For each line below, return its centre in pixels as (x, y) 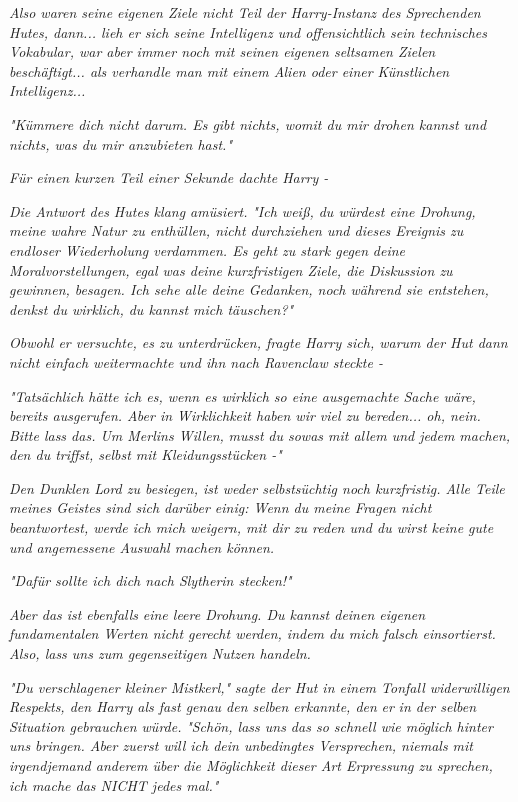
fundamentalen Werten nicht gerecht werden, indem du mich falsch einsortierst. (252, 633)
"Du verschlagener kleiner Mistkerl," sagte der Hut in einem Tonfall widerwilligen (259, 686)
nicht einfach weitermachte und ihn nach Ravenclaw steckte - (196, 361)
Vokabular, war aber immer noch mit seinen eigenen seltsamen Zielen (222, 51)
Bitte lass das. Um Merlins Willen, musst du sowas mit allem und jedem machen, (260, 434)
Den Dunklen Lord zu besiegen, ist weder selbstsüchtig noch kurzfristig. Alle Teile (257, 487)
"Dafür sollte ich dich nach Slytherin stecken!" (150, 580)
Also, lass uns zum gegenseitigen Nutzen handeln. (160, 653)
